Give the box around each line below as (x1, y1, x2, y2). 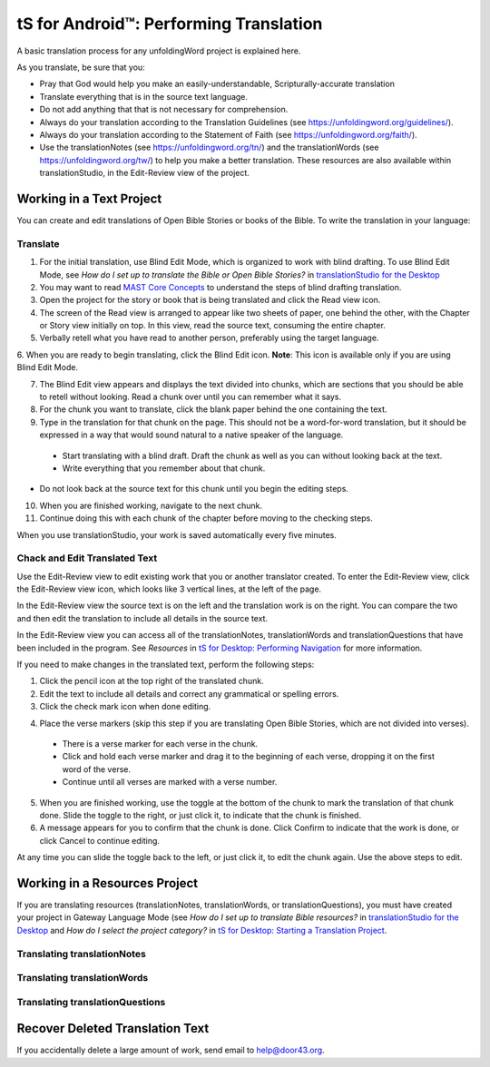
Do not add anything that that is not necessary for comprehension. (39, 104, 289, 115)
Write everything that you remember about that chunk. (62, 463, 266, 474)
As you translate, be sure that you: (16, 62, 145, 73)
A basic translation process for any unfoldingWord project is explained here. (16, 45, 301, 56)
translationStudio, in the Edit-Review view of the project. (39, 168, 250, 179)
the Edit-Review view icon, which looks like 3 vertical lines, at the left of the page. (16, 583, 322, 594)
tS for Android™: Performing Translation (16, 14, 323, 34)
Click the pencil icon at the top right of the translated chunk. (39, 676, 264, 687)
